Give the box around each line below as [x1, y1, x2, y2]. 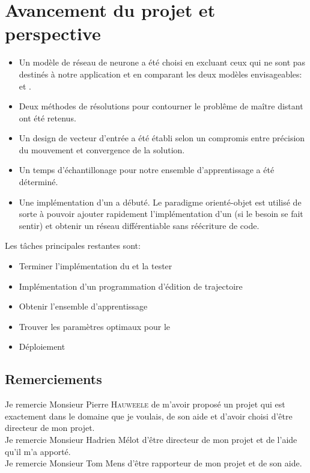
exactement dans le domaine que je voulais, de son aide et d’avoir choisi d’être [5, 409, 293, 422]
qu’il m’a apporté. [5, 445, 71, 457]
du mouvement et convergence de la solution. [19, 143, 185, 156]
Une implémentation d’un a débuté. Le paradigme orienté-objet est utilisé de [19, 195, 302, 208]
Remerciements [5, 370, 102, 388]
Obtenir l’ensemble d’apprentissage [19, 300, 148, 313]
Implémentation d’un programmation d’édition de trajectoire [19, 279, 243, 292]
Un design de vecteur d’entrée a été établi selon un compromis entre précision [19, 132, 305, 144]
